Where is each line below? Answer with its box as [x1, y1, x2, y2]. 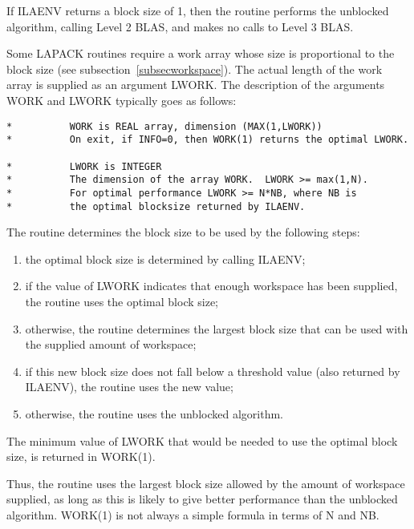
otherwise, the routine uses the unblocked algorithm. [25, 405, 283, 422]
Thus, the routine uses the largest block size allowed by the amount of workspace [6, 474, 405, 491]
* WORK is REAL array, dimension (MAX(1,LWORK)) [6, 120, 323, 132]
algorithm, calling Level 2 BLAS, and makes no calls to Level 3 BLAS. [6, 18, 354, 34]
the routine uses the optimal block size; [25, 293, 218, 309]
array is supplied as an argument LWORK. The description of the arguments [6, 76, 385, 93]
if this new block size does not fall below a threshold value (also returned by [25, 362, 400, 379]
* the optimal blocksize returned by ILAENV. [6, 200, 306, 212]
